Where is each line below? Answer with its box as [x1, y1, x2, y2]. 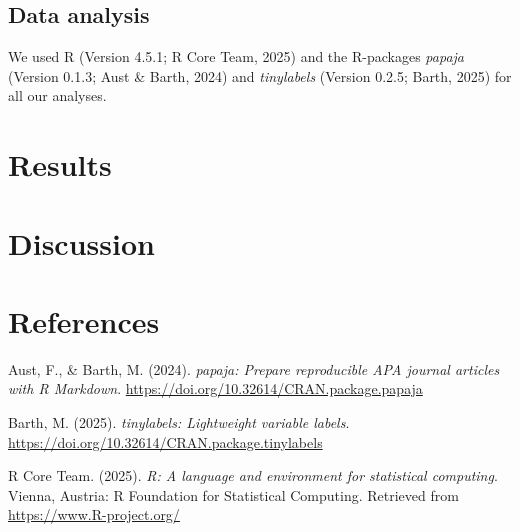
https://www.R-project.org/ [8, 504, 180, 525]
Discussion [8, 222, 155, 263]
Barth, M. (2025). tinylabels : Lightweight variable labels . [8, 412, 350, 433]
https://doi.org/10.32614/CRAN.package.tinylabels [8, 431, 323, 452]
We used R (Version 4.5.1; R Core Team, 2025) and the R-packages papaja [8, 46, 464, 67]
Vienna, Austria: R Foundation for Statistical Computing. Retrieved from [8, 484, 459, 505]
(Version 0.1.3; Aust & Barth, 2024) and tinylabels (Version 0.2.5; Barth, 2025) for [8, 65, 512, 86]
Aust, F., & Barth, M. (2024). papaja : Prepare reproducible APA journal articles [8, 358, 500, 379]
